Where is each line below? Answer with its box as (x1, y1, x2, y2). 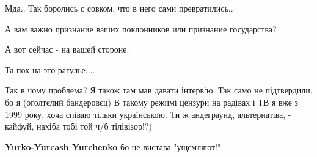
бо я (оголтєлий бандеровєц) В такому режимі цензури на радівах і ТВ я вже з (5, 95, 299, 108)
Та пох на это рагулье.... (5, 63, 95, 76)
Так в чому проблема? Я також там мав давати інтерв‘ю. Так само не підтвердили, (5, 84, 313, 97)
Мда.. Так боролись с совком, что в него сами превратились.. (5, 2, 233, 14)
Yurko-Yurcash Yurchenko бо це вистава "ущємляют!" (5, 140, 221, 153)
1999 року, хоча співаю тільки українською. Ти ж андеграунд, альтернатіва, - (5, 108, 291, 120)
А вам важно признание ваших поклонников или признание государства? (5, 22, 277, 35)
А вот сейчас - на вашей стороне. (5, 43, 129, 56)
